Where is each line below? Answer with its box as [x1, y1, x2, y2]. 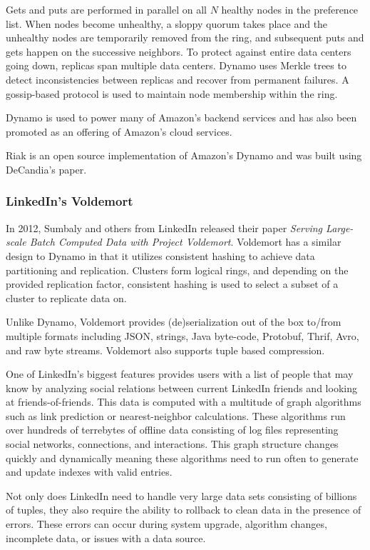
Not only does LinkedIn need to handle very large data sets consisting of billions [6, 488, 357, 503]
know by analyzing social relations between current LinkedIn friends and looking [6, 380, 357, 395]
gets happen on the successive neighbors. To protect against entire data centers [6, 44, 351, 59]
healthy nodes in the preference [221, 2, 359, 16]
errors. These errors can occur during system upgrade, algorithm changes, [6, 516, 327, 531]
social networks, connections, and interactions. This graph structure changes [6, 436, 339, 451]
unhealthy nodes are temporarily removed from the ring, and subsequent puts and [6, 30, 364, 45]
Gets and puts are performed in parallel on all [6, 2, 207, 16]
